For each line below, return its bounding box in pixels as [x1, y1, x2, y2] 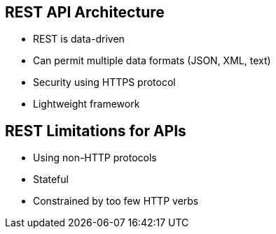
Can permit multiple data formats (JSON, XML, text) [33, 54, 271, 67]
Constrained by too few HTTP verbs [33, 195, 199, 207]
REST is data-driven [33, 33, 125, 45]
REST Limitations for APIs [5, 122, 186, 140]
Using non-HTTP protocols [33, 152, 157, 164]
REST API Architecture [5, 3, 165, 21]
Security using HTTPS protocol [33, 76, 176, 89]
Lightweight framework [33, 98, 140, 110]
